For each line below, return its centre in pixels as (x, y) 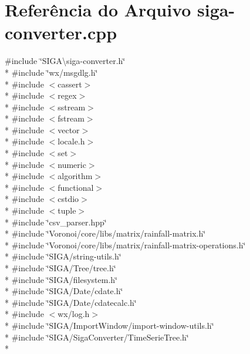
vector (69, 129)
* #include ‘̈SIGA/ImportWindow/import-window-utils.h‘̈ (109, 325)
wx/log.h (74, 314)
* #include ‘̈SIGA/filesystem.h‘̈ (61, 279)
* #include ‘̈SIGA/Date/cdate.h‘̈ (64, 291)
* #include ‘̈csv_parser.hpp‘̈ (56, 222)
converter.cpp (61, 33)
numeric (72, 164)
